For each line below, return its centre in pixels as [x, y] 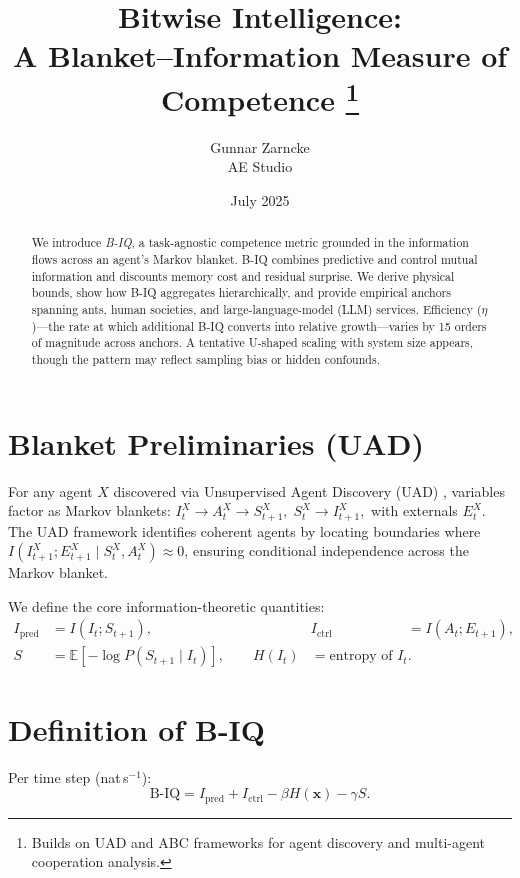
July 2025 [260, 200]
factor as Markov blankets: [89, 510]
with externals [414, 510]
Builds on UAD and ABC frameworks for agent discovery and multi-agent [258, 841]
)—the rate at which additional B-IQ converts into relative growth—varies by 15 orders [259, 325]
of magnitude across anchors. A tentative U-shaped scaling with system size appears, [252, 342]
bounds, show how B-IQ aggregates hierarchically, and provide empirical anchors [241, 292]
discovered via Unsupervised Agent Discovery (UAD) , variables [309, 490]
